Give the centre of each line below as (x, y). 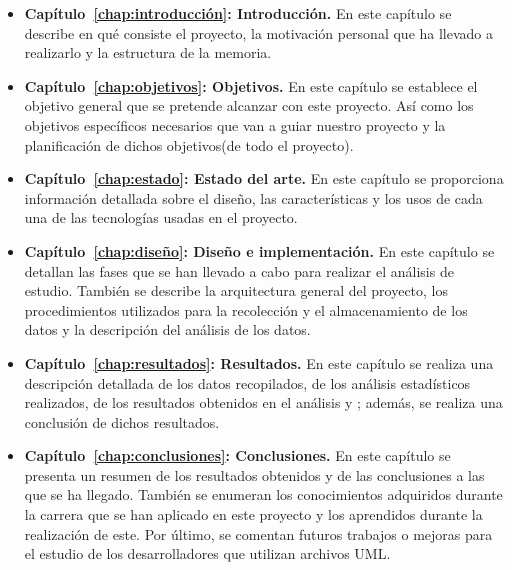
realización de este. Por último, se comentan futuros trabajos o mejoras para (258, 533)
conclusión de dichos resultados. (122, 421)
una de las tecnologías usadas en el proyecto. (161, 217)
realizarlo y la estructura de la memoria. (148, 52)
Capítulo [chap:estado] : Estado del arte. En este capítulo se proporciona (264, 178)
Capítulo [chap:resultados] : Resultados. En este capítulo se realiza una (259, 362)
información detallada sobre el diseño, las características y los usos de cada (253, 197)
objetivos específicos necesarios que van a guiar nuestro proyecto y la (235, 124)
